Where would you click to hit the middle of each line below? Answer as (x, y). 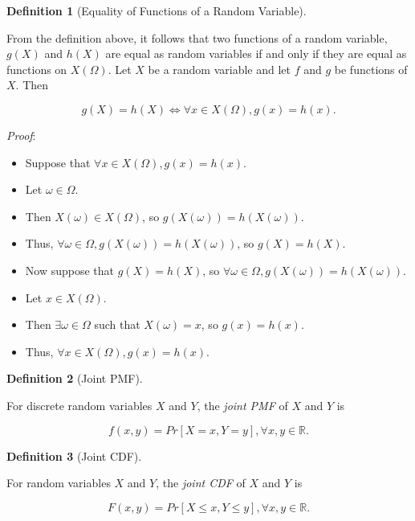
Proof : (21, 135)
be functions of (371, 69)
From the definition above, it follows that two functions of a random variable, (197, 37)
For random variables (59, 483)
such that (117, 324)
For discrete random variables (79, 405)
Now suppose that (70, 270)
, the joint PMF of (242, 405)
